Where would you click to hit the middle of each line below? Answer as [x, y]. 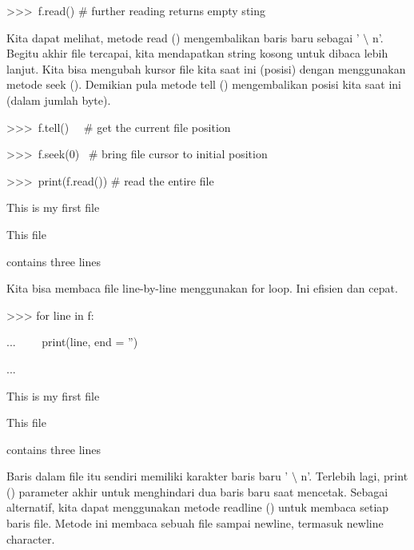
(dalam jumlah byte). [59, 100]
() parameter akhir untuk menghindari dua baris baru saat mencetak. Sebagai [197, 491]
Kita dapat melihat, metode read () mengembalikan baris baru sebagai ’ [183, 37]
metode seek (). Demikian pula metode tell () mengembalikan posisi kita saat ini [204, 84]
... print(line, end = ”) [72, 342]
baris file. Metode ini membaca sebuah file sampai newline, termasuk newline [195, 523]
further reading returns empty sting [179, 10]
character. [31, 538]
